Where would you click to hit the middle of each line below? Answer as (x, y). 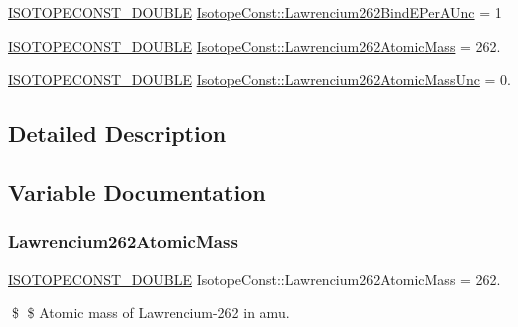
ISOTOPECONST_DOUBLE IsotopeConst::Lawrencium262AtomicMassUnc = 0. (260, 79)
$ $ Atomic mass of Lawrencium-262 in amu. (150, 312)
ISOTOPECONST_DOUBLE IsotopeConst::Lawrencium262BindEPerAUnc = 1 (255, 12)
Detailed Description (117, 133)
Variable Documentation (137, 191)
